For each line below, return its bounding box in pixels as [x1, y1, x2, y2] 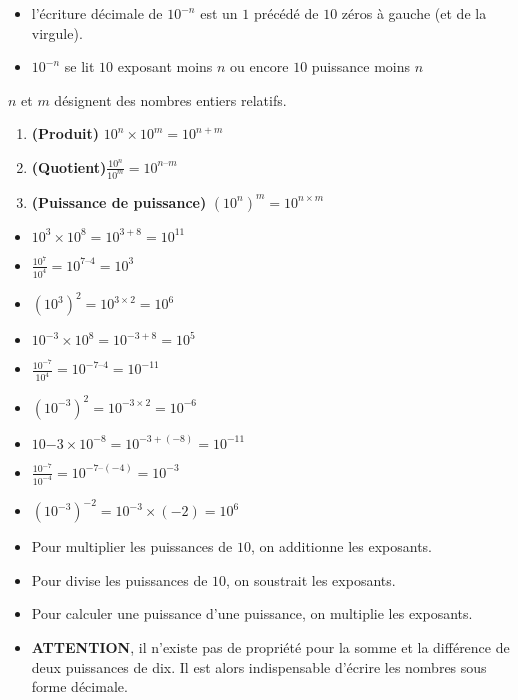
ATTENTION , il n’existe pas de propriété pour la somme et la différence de [31, 636, 510, 657]
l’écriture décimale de [31, 3, 163, 23]
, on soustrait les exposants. [226, 569, 396, 590]
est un [200, 3, 238, 23]
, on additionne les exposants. [250, 536, 433, 557]
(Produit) [31, 123, 100, 144]
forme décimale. [31, 676, 128, 697]
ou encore [230, 56, 289, 77]
